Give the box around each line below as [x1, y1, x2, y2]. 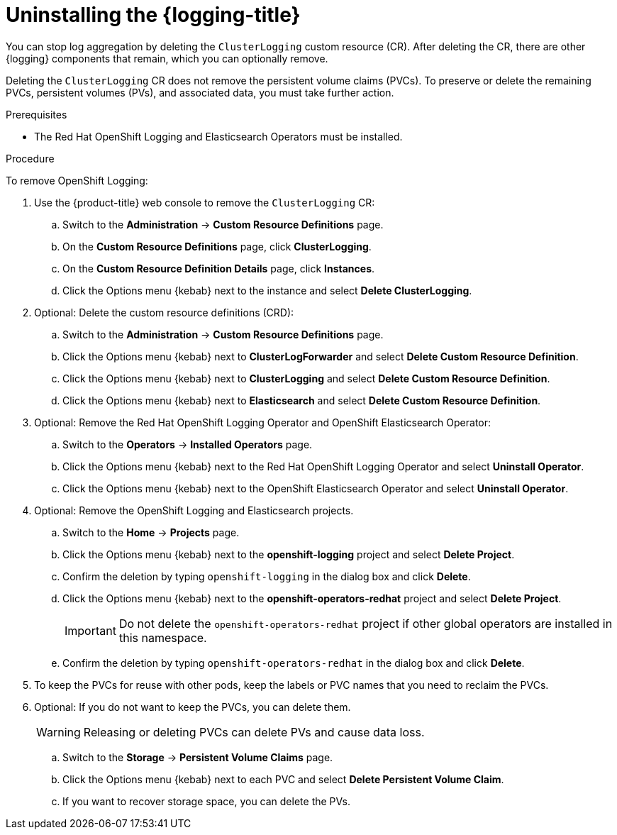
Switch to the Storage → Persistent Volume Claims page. [62, 751, 333, 763]
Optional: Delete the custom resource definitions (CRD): [34, 306, 294, 319]
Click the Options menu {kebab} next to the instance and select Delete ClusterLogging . [62, 284, 472, 297]
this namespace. [118, 630, 207, 645]
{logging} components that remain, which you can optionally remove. [6, 52, 328, 65]
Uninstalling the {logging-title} [6, 3, 301, 27]
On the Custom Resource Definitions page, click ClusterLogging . [62, 240, 372, 253]
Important [65, 623, 116, 638]
